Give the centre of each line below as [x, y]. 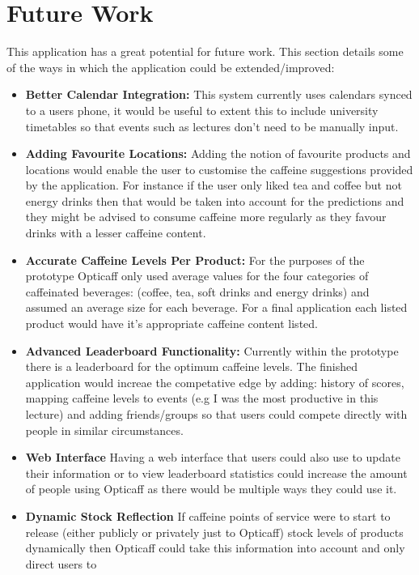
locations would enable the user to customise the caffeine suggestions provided [219, 169]
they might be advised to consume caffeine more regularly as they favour [206, 217]
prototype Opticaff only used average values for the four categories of [197, 276]
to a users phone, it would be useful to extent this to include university [202, 110]
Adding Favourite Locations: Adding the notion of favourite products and [218, 153]
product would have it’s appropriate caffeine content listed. [171, 324]
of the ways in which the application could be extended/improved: [171, 67]
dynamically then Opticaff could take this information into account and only [215, 548]
